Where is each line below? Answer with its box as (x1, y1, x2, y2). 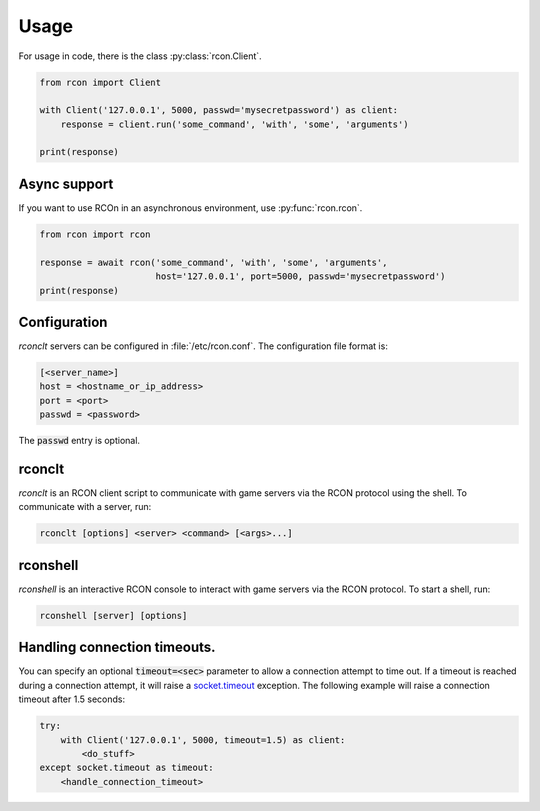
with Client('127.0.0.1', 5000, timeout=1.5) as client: (60, 734, 346, 745)
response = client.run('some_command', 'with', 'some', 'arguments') (60, 118, 409, 130)
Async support (18, 175, 114, 192)
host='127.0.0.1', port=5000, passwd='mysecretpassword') (155, 271, 446, 282)
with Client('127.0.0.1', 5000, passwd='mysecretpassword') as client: (39, 105, 399, 116)
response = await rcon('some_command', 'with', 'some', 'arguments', (39, 256, 388, 268)
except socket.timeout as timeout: (39, 762, 214, 774)
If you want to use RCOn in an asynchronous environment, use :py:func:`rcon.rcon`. (18, 201, 363, 214)
